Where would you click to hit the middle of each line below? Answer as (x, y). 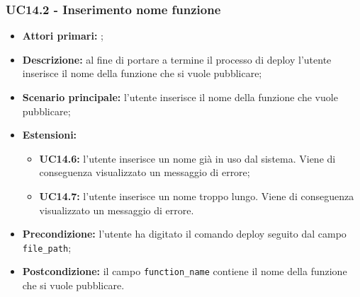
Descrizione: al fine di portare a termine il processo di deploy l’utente (177, 59)
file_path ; (47, 247)
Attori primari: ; (63, 36)
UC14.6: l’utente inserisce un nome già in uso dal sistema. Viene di (187, 158)
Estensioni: (50, 135)
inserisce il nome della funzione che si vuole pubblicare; (142, 73)
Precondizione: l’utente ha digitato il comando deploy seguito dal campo (184, 234)
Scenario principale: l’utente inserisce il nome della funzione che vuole (180, 97)
